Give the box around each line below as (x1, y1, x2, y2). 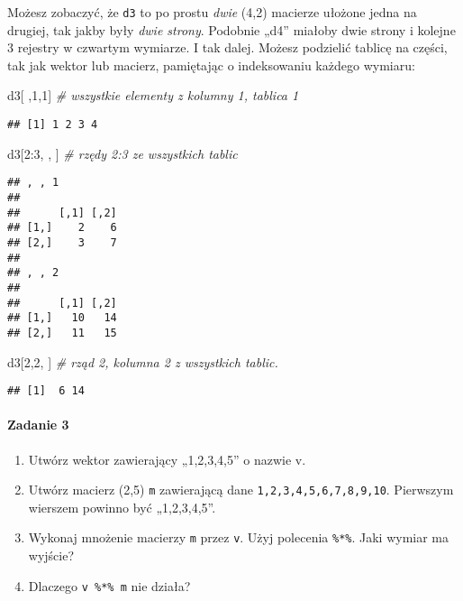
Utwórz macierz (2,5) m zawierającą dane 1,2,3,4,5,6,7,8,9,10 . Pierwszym (28, 480, 454, 499)
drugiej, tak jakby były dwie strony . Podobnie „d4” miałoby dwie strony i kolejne (7, 20, 456, 39)
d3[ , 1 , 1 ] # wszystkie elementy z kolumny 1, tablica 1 (7, 86, 299, 105)
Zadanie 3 (7, 415, 69, 434)
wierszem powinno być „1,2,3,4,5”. (28, 497, 216, 516)
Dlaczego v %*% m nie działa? (28, 576, 191, 595)
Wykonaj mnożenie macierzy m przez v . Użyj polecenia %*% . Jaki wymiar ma (28, 528, 449, 547)
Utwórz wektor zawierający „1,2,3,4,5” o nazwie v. (28, 449, 306, 468)
